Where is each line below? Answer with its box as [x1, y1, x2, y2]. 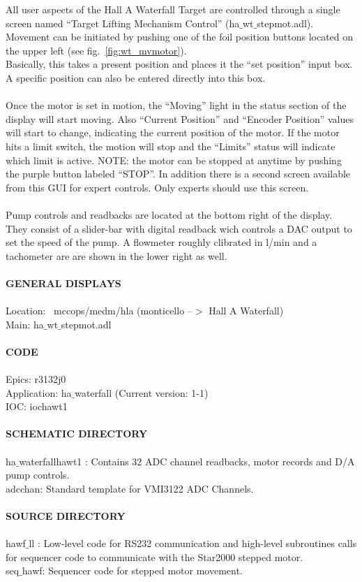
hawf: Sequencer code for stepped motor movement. [22, 563, 243, 578]
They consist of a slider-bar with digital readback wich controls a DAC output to [6, 221, 352, 235]
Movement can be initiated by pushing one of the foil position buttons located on [6, 29, 354, 44]
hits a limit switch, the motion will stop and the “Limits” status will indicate [6, 138, 335, 153]
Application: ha [6, 385, 72, 400]
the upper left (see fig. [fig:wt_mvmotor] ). [6, 43, 187, 57]
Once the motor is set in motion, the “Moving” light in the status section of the [6, 98, 347, 112]
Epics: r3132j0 [6, 372, 66, 386]
